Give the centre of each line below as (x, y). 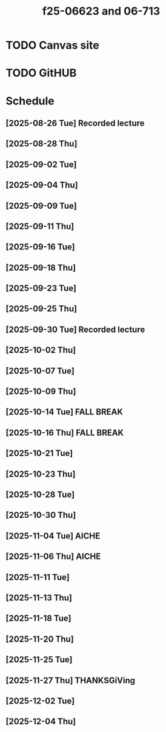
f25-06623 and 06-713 (101, 11)
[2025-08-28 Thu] (41, 144)
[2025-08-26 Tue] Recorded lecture (75, 123)
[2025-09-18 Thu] (41, 267)
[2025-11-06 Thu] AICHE (53, 557)
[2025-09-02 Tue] (41, 164)
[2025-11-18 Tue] (38, 618)
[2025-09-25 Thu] (41, 309)
